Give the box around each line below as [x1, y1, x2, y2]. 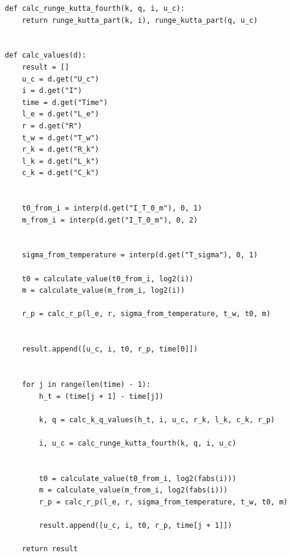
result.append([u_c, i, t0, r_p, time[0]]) [22, 345, 198, 354]
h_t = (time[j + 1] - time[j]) [39, 392, 163, 401]
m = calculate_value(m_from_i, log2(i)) [22, 286, 185, 295]
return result [22, 545, 78, 554]
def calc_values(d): [5, 51, 87, 60]
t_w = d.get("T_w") [22, 133, 99, 142]
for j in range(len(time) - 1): [22, 380, 151, 389]
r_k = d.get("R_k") [22, 145, 99, 154]
